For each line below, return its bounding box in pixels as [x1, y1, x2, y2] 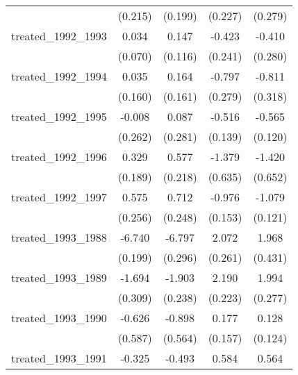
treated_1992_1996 [11, 149, 107, 165]
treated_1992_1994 [11, 68, 107, 84]
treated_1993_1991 [11, 350, 107, 366]
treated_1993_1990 [11, 310, 107, 326]
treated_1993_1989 [11, 269, 107, 285]
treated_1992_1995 [11, 108, 107, 124]
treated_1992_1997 [11, 189, 107, 205]
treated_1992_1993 [11, 28, 107, 44]
